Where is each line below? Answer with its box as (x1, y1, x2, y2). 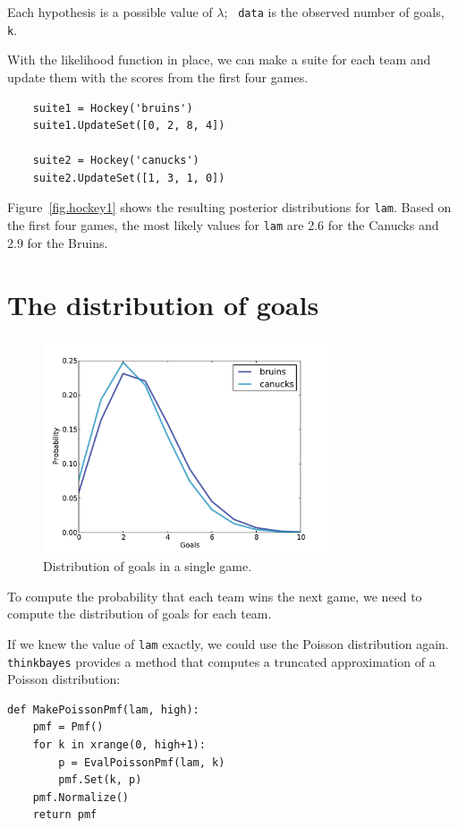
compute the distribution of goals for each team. (7, 604, 272, 623)
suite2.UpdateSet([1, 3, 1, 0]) (32, 171, 225, 184)
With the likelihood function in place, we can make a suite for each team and (7, 50, 431, 69)
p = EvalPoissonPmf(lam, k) (58, 755, 225, 769)
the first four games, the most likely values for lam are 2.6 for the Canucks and (7, 216, 439, 235)
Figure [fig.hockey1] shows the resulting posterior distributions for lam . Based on (7, 198, 452, 217)
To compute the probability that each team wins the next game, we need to (7, 586, 422, 605)
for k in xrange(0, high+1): (32, 738, 206, 751)
